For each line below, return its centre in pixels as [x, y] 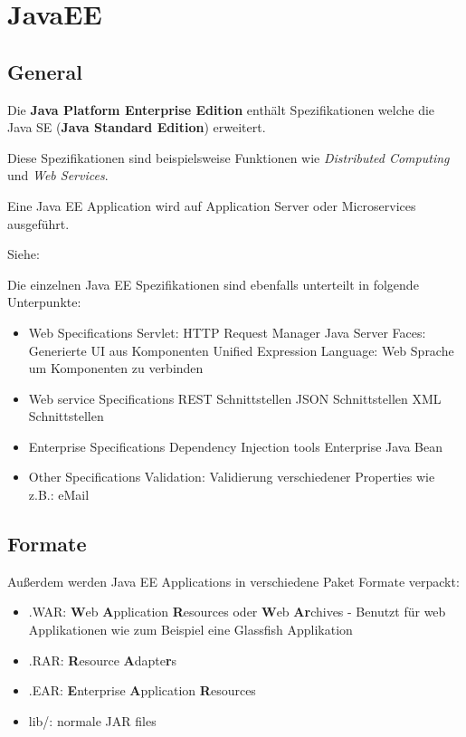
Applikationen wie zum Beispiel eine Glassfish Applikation [190, 630]
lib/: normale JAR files [92, 720]
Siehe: [24, 254]
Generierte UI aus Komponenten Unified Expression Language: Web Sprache [241, 350]
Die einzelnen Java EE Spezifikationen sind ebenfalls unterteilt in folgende [213, 284]
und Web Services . [58, 175]
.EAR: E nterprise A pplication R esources [142, 690]
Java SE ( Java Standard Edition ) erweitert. [137, 127]
